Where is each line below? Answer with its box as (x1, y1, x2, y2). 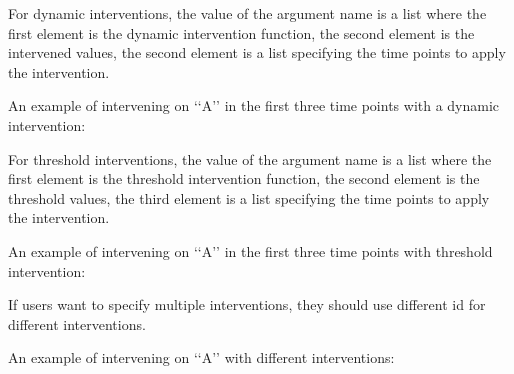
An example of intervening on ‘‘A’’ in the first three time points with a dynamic (8, 95, 500, 116)
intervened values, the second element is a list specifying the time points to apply (8, 42, 506, 63)
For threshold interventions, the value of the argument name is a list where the (8, 148, 492, 169)
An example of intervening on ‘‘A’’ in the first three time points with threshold (8, 240, 493, 261)
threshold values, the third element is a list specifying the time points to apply (8, 187, 490, 208)
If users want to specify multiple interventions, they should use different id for (8, 294, 486, 315)
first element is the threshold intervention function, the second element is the (8, 168, 480, 189)
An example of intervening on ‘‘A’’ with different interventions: (8, 347, 395, 368)
